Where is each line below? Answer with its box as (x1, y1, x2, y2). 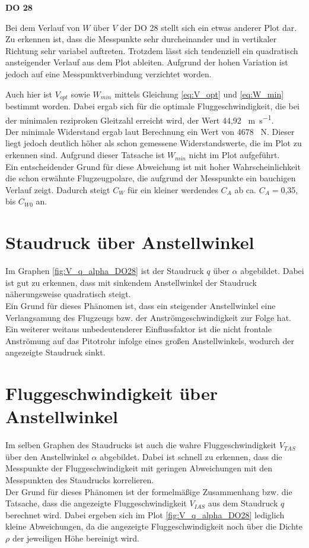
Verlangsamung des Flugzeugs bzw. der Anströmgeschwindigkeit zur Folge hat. (5, 311, 291, 323)
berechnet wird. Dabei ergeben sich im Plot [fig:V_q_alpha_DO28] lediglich (5, 508, 285, 521)
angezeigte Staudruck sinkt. (5, 346, 106, 358)
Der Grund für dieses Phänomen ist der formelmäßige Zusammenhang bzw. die (5, 485, 292, 497)
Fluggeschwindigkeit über (5, 381, 218, 405)
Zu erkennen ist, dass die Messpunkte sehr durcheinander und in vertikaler (5, 33, 277, 45)
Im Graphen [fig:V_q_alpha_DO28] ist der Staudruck (5, 264, 204, 277)
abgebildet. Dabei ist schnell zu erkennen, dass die (100, 450, 282, 462)
